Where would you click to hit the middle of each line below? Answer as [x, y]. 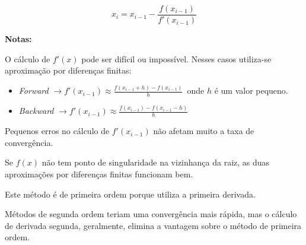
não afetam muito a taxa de [204, 131]
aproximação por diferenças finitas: [68, 70]
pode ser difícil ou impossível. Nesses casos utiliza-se [176, 58]
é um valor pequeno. [251, 90]
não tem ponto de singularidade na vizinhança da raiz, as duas [156, 162]
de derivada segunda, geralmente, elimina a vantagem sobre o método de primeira [153, 225]
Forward [34, 90]
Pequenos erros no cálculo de [57, 131]
